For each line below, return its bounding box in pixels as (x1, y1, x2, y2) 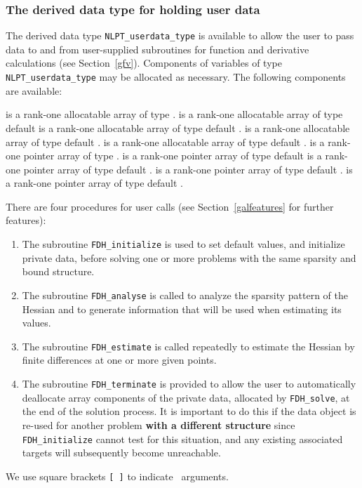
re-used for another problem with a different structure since (22, 417, 295, 432)
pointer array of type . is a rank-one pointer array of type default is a (23, 148, 322, 163)
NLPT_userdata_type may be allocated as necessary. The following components (6, 70, 346, 84)
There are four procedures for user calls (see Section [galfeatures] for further (6, 199, 334, 213)
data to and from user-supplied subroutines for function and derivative (6, 41, 309, 56)
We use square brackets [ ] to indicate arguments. (6, 468, 229, 483)
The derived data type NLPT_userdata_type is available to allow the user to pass (6, 28, 354, 43)
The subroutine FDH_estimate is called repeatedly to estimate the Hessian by (22, 338, 355, 353)
